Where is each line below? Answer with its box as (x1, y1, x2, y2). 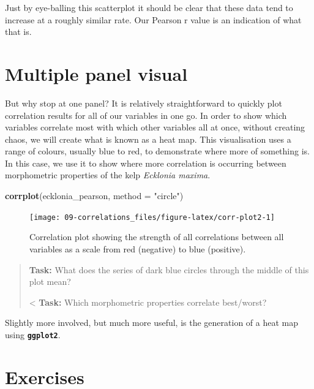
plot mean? (29, 275, 71, 288)
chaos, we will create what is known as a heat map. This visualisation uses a (5, 132, 291, 145)
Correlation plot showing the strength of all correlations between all (29, 230, 284, 243)
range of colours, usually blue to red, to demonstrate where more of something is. (5, 145, 310, 157)
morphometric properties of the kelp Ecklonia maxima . (5, 168, 211, 181)
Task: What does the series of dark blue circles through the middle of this (29, 263, 309, 276)
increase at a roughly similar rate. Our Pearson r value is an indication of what (5, 13, 302, 26)
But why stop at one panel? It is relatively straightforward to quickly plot (5, 96, 282, 109)
